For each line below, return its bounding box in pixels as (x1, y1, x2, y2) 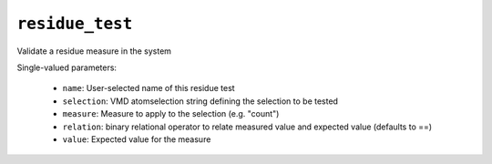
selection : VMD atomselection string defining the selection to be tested (62, 96, 339, 107)
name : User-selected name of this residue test (62, 83, 236, 94)
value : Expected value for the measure (62, 133, 211, 145)
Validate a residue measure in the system (16, 46, 172, 56)
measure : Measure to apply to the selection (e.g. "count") (62, 108, 280, 119)
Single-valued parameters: (16, 62, 118, 73)
